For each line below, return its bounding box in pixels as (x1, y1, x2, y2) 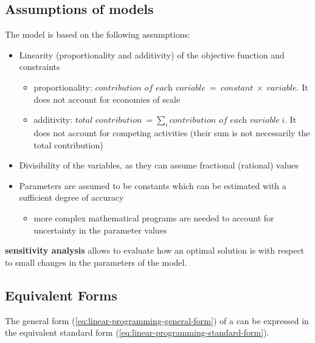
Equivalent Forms (5, 285, 117, 304)
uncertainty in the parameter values (33, 223, 167, 236)
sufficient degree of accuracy (19, 191, 124, 204)
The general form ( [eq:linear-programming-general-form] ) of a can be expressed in (5, 314, 309, 327)
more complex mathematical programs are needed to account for (33, 211, 274, 224)
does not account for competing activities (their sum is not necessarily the (33, 126, 310, 139)
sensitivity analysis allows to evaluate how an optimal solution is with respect (5, 244, 305, 257)
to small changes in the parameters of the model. (5, 255, 187, 268)
